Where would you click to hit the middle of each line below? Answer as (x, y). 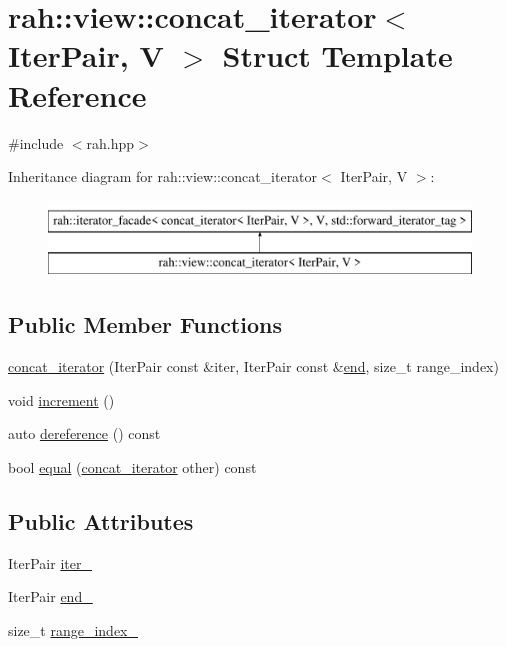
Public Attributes (101, 520)
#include (36, 142)
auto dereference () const (84, 433)
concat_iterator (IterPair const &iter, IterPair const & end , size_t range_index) (253, 366)
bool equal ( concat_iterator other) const (132, 466)
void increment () (61, 399)
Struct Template (337, 55)
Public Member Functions (145, 324)
